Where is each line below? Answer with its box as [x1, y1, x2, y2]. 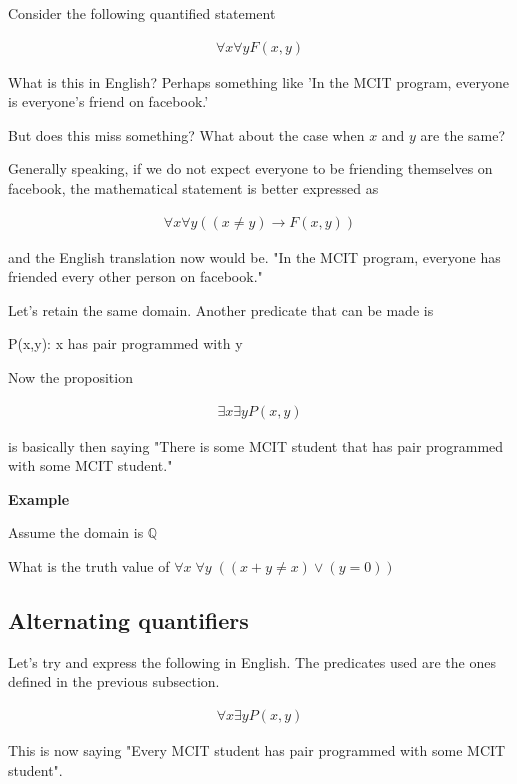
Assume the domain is [8, 522, 144, 543]
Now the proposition [8, 367, 133, 387]
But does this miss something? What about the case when [8, 124, 365, 145]
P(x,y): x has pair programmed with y [8, 333, 243, 354]
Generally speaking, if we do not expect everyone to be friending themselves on [8, 158, 493, 179]
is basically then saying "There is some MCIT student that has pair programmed [8, 435, 504, 456]
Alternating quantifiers [8, 604, 249, 635]
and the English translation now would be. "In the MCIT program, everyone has [8, 246, 501, 267]
